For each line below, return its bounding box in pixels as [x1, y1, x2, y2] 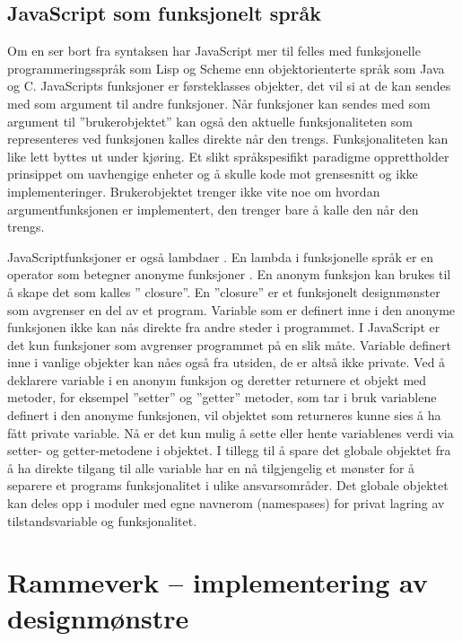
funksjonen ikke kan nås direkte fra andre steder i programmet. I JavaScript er [7, 318, 440, 337]
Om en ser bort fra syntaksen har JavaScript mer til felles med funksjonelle [7, 41, 421, 60]
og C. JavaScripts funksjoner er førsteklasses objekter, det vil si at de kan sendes [7, 76, 451, 95]
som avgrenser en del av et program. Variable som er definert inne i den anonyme [7, 300, 456, 319]
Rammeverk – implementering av [7, 564, 428, 601]
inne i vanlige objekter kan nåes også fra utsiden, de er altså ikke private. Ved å [7, 353, 446, 372]
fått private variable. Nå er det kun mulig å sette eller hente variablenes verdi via [7, 423, 454, 442]
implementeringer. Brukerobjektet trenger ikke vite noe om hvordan [7, 181, 380, 200]
